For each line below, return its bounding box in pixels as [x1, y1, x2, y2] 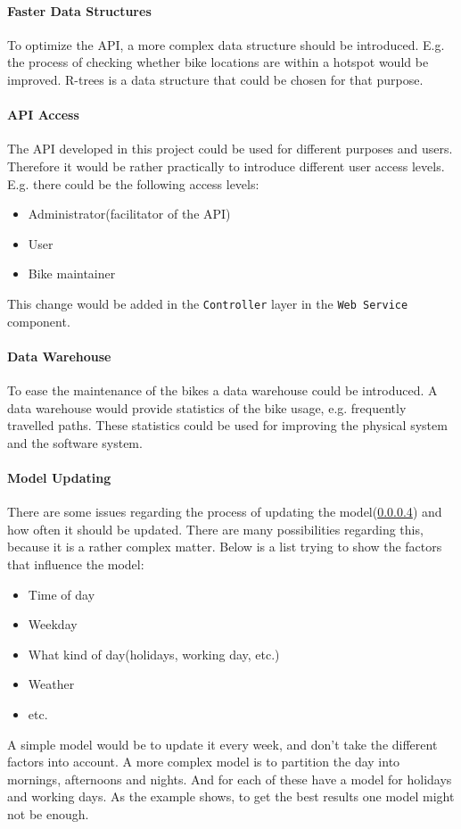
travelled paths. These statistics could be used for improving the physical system [7, 416, 448, 435]
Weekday [28, 615, 78, 634]
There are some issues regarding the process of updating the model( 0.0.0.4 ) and [7, 502, 442, 521]
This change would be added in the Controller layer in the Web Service [7, 294, 408, 312]
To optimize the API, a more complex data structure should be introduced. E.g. [7, 35, 445, 54]
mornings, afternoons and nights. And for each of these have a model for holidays [7, 769, 452, 788]
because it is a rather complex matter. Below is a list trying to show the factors [7, 537, 442, 556]
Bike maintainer [28, 264, 116, 283]
